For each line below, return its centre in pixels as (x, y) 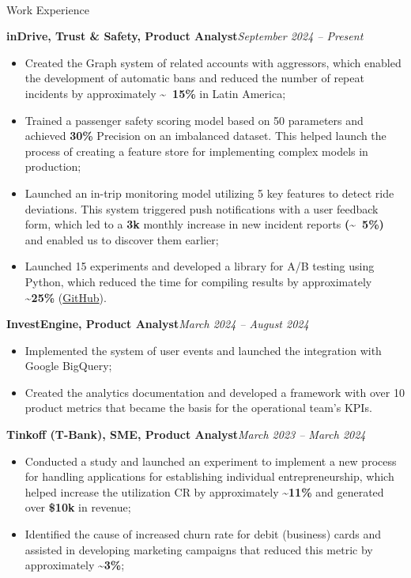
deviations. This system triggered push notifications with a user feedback (202, 208)
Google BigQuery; (68, 366)
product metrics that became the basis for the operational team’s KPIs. (198, 408)
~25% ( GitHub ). (66, 297)
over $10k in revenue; (78, 507)
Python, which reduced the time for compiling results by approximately (198, 281)
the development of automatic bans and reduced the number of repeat (194, 78)
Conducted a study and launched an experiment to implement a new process (211, 461)
